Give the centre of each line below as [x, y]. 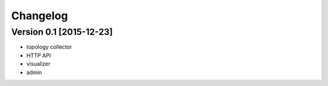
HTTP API [39, 55]
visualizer [39, 64]
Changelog [39, 16]
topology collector [49, 47]
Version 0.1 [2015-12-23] [62, 32]
